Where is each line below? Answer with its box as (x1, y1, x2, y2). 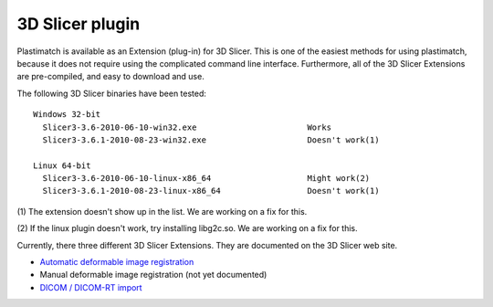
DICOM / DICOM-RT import (39, 281, 142, 292)
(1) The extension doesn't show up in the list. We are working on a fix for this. (16, 206, 308, 217)
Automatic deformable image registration (39, 257, 194, 268)
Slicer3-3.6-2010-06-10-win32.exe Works (42, 122, 332, 132)
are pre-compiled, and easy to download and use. (16, 71, 205, 82)
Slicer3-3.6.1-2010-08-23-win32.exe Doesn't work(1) (42, 134, 380, 145)
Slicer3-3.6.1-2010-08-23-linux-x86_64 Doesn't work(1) (42, 185, 380, 196)
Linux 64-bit (33, 160, 91, 171)
